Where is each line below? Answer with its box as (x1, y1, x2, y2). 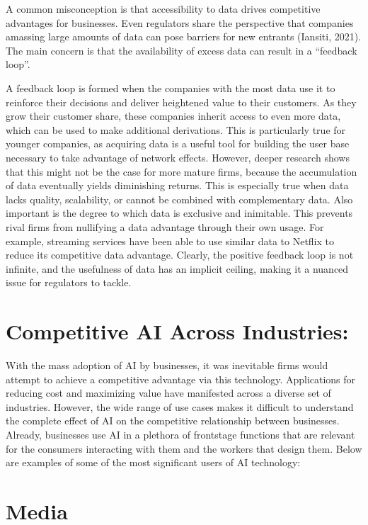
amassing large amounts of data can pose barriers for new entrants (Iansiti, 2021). (6, 29, 362, 44)
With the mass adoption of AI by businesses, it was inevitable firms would (6, 358, 328, 372)
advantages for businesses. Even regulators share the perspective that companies (6, 15, 354, 30)
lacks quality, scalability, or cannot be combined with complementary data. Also (6, 191, 353, 206)
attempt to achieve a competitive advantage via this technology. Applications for (6, 371, 356, 386)
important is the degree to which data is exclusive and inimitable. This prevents (6, 205, 353, 220)
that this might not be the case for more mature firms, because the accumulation (6, 164, 357, 179)
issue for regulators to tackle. (6, 275, 132, 290)
